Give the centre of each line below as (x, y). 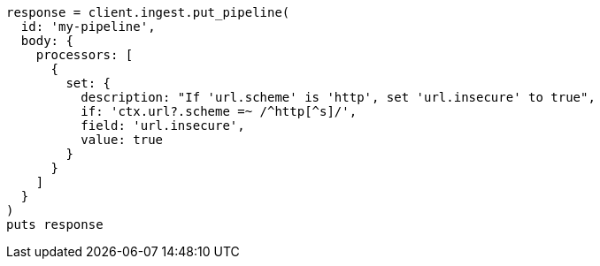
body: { (47, 41)
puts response (55, 224)
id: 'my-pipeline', (88, 27)
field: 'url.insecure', (163, 125)
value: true (122, 140)
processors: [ (85, 55)
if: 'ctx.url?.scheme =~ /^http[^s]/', (219, 111)
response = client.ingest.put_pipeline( (148, 12)
